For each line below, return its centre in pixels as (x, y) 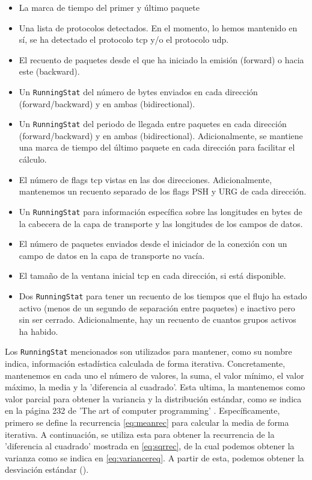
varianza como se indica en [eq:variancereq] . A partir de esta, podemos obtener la (154, 457)
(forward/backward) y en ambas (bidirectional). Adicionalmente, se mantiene (161, 135)
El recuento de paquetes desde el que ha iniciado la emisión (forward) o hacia (161, 59)
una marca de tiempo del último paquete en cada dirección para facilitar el (157, 147)
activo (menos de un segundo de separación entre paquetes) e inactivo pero (157, 307)
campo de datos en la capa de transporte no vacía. (112, 255)
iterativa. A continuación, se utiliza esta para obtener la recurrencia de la (140, 434)
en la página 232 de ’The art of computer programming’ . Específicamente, (142, 410)
